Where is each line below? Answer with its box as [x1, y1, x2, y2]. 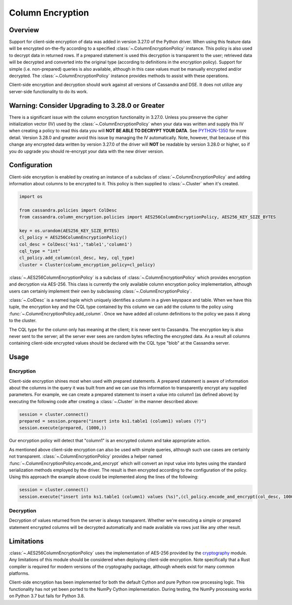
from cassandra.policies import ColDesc [19, 207, 117, 213]
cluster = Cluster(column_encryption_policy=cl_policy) [19, 262, 156, 268]
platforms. [9, 570, 30, 576]
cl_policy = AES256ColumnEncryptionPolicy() [19, 234, 128, 240]
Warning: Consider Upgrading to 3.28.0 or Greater [9, 101, 165, 110]
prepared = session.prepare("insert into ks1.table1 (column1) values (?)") [19, 418, 207, 424]
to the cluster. [9, 317, 36, 324]
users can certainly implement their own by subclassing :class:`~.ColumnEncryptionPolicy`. [9, 288, 192, 294]
